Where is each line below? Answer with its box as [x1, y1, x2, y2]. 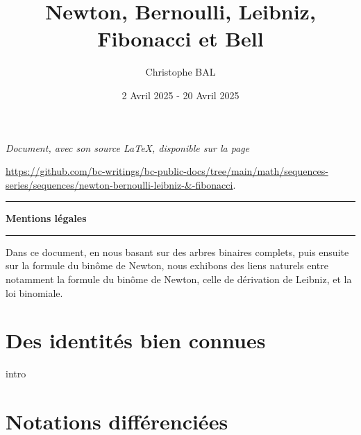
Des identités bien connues [6, 326, 266, 355]
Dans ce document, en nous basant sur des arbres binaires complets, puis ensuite [6, 244, 349, 259]
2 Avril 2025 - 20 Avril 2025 [121, 87, 240, 102]
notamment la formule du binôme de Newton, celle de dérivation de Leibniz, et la [6, 272, 352, 287]
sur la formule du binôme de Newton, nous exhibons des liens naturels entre [6, 258, 328, 273]
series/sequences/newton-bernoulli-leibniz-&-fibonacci [6, 177, 233, 191]
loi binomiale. [6, 285, 63, 300]
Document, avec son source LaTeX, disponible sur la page [6, 140, 250, 155]
